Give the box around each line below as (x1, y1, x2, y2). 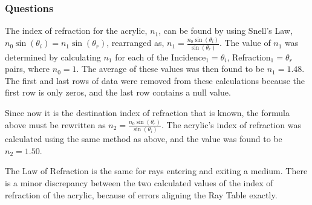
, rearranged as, (106, 36, 164, 49)
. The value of (219, 36, 271, 49)
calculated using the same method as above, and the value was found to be (5, 132, 282, 145)
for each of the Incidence (115, 50, 206, 63)
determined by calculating (5, 50, 101, 63)
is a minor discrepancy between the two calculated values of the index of (5, 177, 273, 189)
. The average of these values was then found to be (76, 62, 265, 75)
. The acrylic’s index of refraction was (161, 118, 301, 131)
